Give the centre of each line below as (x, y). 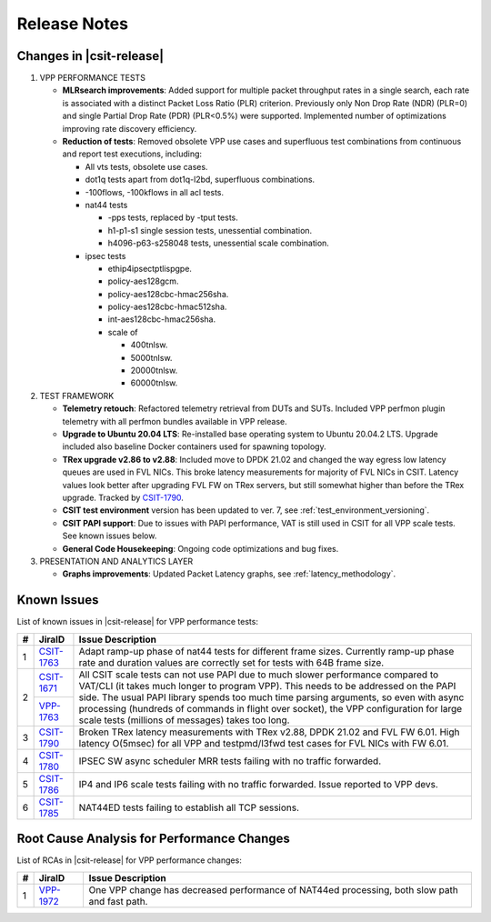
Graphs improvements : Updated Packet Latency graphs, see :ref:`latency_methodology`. (229, 574)
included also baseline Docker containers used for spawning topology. (194, 446)
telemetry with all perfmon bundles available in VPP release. (175, 421)
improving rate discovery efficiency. (130, 128)
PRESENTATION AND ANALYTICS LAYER (116, 561)
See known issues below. (110, 536)
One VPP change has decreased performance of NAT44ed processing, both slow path (273, 889)
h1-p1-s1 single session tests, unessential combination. (210, 230)
